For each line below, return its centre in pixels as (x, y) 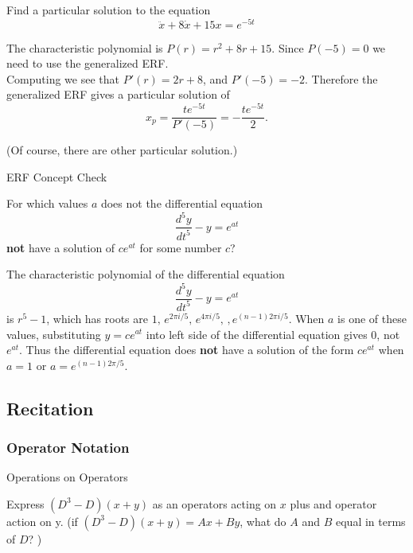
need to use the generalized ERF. (88, 63)
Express (25, 503)
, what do (263, 521)
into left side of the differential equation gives (257, 334)
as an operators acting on (214, 503)
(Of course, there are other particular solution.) (122, 150)
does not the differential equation (182, 203)
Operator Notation (68, 448)
